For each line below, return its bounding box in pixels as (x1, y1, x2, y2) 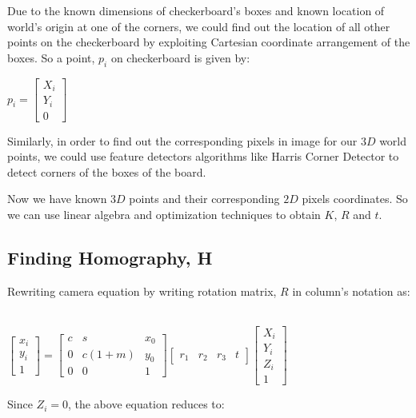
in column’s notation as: (292, 282, 410, 299)
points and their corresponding (129, 190, 280, 207)
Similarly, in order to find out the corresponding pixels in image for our (7, 132, 358, 149)
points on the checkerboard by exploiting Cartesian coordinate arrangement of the (7, 34, 410, 50)
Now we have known (7, 190, 107, 207)
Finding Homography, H (7, 245, 213, 269)
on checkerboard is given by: (110, 49, 250, 66)
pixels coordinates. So (302, 190, 408, 207)
